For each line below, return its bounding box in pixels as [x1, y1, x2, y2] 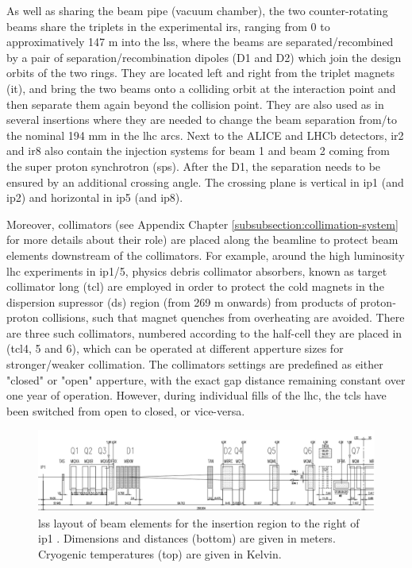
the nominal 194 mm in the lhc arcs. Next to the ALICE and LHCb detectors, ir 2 [6, 126, 404, 143]
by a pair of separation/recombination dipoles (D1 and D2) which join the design [6, 48, 402, 65]
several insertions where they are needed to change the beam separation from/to [6, 111, 398, 128]
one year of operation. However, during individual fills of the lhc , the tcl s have [6, 387, 387, 404]
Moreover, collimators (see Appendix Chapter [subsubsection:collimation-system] [6, 215, 399, 232]
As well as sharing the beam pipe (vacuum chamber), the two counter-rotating [6, 2, 388, 18]
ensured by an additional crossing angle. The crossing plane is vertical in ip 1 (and [6, 173, 404, 190]
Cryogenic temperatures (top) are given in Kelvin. [38, 545, 282, 562]
